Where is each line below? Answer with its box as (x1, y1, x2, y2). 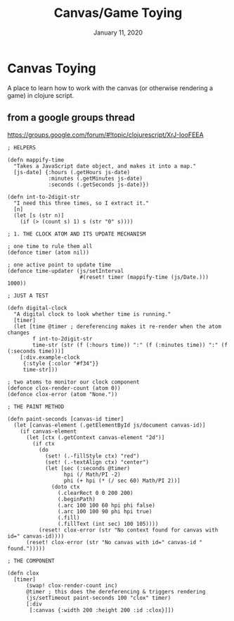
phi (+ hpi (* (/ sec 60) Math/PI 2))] (63, 477, 181, 484)
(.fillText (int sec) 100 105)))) (57, 520, 159, 527)
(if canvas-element (20, 428, 77, 435)
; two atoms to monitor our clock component (7, 379, 140, 386)
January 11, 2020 (93, 28, 143, 37)
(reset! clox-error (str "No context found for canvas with (38, 527, 219, 534)
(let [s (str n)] (13, 211, 65, 219)
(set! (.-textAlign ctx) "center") (44, 458, 150, 466)
